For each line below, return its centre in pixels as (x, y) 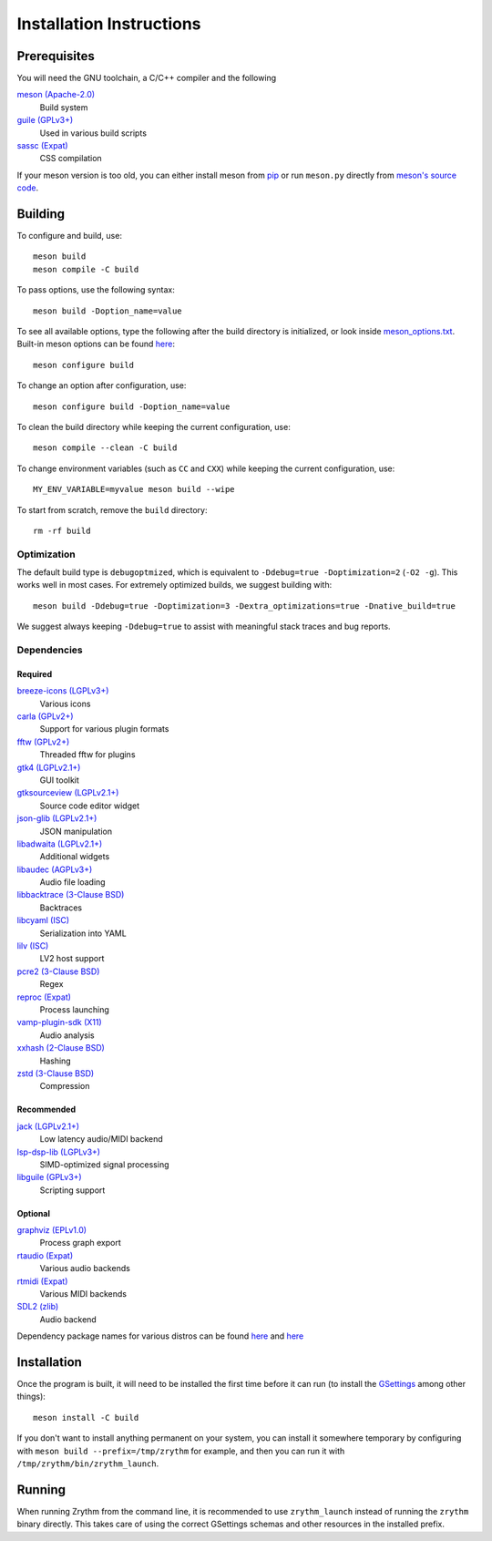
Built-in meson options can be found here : (96, 344)
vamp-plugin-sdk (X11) (59, 1022)
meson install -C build (86, 1418)
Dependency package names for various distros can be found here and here (160, 1336)
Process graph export (81, 1243)
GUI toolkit (59, 780)
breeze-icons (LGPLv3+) (63, 691)
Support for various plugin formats (104, 729)
